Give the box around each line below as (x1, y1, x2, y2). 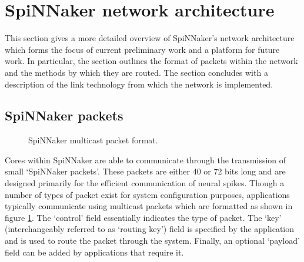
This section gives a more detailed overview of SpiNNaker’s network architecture (5, 32, 295, 44)
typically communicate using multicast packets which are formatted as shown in (5, 200, 293, 212)
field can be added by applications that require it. (5, 246, 184, 258)
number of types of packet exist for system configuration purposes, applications (5, 188, 290, 200)
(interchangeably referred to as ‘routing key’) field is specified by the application (5, 223, 295, 235)
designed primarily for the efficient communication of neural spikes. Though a (5, 177, 285, 189)
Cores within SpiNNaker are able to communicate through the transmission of (5, 153, 286, 166)
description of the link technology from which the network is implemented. (5, 78, 273, 90)
